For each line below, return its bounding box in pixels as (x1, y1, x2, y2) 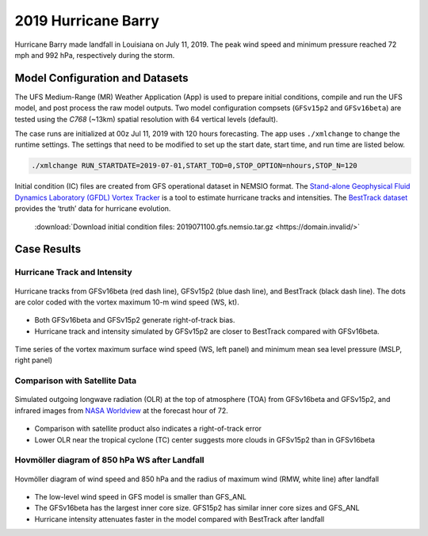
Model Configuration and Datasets (14, 71, 189, 85)
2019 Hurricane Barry (14, 12, 160, 29)
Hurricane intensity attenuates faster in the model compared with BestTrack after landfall (34, 514, 325, 523)
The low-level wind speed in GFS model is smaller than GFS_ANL (34, 492, 247, 501)
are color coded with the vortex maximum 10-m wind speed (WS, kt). (14, 297, 239, 307)
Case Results (14, 243, 82, 256)
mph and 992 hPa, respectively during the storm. (14, 50, 175, 59)
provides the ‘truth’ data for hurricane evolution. (14, 204, 171, 213)
